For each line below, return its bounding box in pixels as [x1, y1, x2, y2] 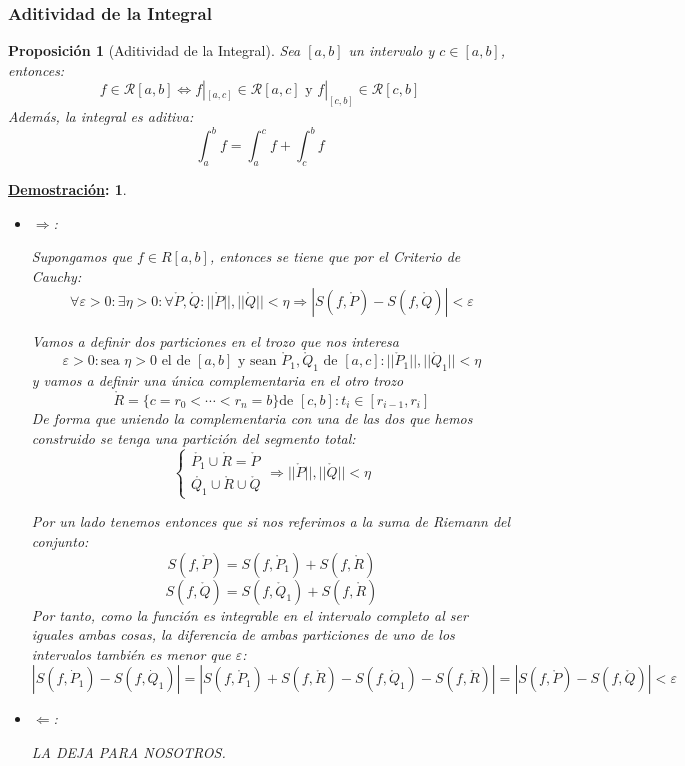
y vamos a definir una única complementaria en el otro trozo [31, 370, 404, 391]
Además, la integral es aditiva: [8, 106, 194, 127]
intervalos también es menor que [31, 643, 231, 664]
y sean [238, 354, 277, 369]
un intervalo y [348, 40, 435, 61]
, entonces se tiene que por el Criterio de [209, 246, 461, 267]
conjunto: [31, 530, 89, 551]
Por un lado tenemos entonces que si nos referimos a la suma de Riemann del [31, 511, 511, 532]
